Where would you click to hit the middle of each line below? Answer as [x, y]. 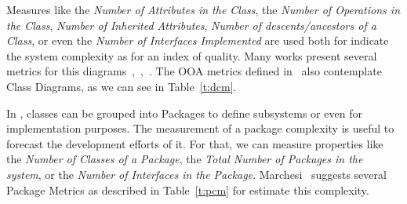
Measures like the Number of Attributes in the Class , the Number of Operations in [203, 9]
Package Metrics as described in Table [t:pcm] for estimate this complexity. [188, 189]
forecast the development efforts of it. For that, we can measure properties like [195, 143]
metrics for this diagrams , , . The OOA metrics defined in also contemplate [194, 71]
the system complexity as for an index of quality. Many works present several [192, 55]
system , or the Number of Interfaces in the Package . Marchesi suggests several [196, 174]
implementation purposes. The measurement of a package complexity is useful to [200, 128]
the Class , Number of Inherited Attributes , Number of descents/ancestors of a [191, 25]
